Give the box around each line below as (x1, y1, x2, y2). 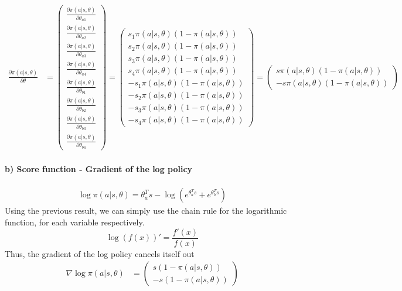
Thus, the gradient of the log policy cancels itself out (5, 247, 195, 259)
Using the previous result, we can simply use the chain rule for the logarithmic (5, 204, 287, 217)
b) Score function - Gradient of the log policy (5, 163, 193, 175)
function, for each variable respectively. (5, 216, 145, 228)
